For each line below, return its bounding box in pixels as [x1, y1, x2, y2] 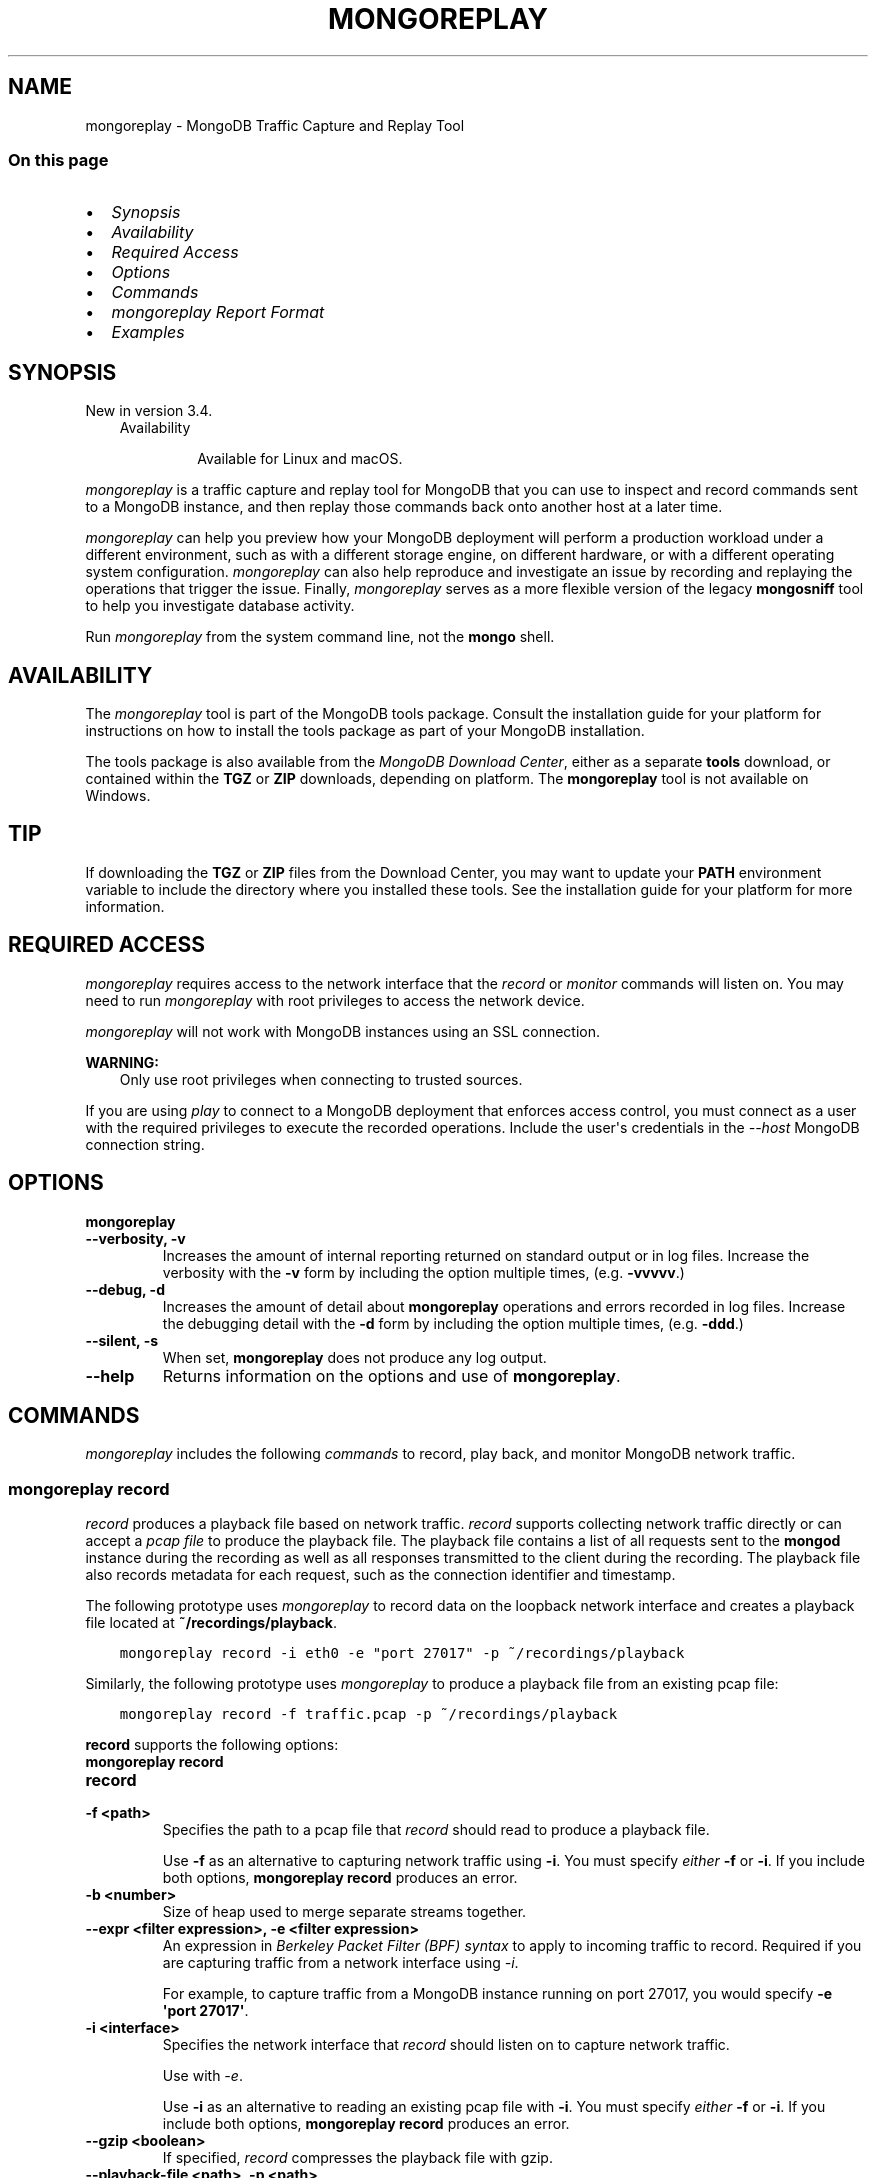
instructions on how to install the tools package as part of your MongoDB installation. [85, 722, 645, 740]
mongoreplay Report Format [111, 302, 325, 323]
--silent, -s [85, 1331, 159, 1349]
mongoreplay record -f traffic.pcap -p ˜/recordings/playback [119, 1706, 618, 1723]
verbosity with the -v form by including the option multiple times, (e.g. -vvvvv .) [162, 1263, 685, 1281]
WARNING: [85, 1053, 160, 1071]
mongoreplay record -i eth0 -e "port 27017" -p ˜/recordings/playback [119, 1645, 685, 1662]
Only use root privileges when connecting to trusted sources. [119, 1070, 523, 1088]
